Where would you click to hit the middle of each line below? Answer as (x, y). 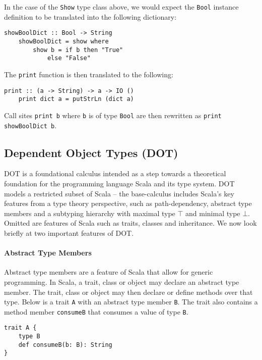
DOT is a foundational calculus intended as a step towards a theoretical (115, 173)
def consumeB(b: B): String (65, 345)
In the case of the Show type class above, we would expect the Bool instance (121, 7)
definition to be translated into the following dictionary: (90, 16)
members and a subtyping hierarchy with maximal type (90, 213)
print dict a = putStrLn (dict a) (76, 99)
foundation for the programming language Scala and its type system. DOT (119, 183)
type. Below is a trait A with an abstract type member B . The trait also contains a (131, 302)
